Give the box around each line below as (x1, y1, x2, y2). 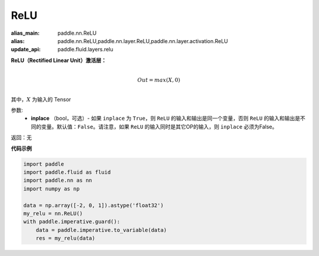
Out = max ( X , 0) (137, 77, 180, 83)
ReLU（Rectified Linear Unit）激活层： (11, 57, 106, 64)
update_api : (11, 46, 41, 53)
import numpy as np (23, 185, 80, 192)
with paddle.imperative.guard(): (23, 218, 121, 225)
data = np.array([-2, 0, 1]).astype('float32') (23, 202, 164, 209)
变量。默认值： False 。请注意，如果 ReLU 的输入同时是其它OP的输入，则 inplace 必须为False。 (41, 123, 278, 130)
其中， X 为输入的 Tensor (11, 96, 71, 103)
